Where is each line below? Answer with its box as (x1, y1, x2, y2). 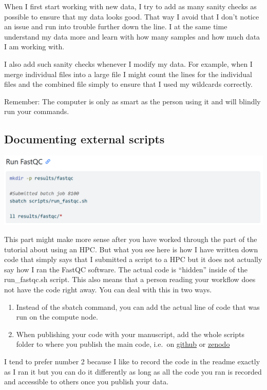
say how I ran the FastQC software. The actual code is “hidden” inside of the (4, 264, 247, 274)
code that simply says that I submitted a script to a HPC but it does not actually (4, 254, 262, 265)
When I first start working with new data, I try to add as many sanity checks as (4, 1, 257, 11)
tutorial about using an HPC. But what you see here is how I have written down (4, 244, 258, 254)
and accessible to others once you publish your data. (4, 376, 169, 387)
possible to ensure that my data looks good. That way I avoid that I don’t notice (4, 11, 259, 22)
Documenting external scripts (4, 131, 165, 147)
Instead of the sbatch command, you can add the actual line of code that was (16, 301, 260, 312)
